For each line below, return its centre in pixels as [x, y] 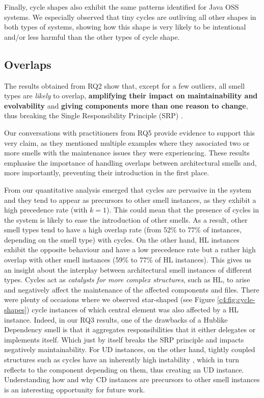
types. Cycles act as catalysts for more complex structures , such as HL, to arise [127, 280]
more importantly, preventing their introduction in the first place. [107, 173]
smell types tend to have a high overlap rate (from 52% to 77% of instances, [123, 230]
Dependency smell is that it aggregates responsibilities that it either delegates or [130, 329]
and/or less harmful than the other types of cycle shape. [92, 36]
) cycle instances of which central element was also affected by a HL [133, 310]
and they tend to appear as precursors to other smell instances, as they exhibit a [130, 200]
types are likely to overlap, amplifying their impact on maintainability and [131, 96]
